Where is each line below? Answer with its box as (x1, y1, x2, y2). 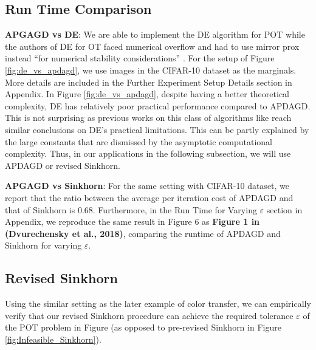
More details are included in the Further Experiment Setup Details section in (5, 75, 292, 88)
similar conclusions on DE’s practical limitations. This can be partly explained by (5, 123, 309, 136)
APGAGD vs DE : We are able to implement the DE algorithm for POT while (5, 28, 305, 41)
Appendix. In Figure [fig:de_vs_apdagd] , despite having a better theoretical (5, 87, 289, 100)
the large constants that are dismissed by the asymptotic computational (5, 135, 272, 148)
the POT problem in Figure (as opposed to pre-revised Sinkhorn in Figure (5, 321, 281, 334)
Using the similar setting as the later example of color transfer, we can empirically (5, 297, 311, 310)
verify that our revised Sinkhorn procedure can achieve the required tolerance (5, 309, 294, 321)
